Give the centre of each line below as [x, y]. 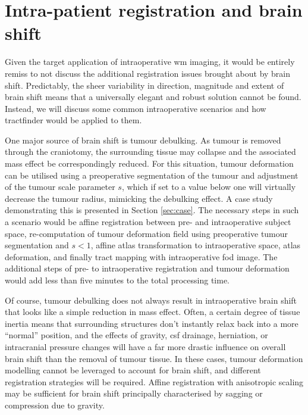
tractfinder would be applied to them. [73, 120]
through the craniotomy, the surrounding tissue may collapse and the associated [150, 152]
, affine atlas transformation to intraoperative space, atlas [196, 245]
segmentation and [37, 245]
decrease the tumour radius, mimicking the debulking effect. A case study [139, 198]
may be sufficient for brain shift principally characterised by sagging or [134, 393]
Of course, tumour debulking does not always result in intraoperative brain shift [151, 300]
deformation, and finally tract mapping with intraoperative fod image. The [141, 256]
